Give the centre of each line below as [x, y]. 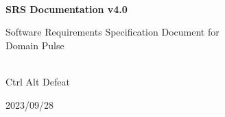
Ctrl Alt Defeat [38, 81]
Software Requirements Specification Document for [113, 32]
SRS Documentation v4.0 [67, 9]
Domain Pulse [35, 45]
